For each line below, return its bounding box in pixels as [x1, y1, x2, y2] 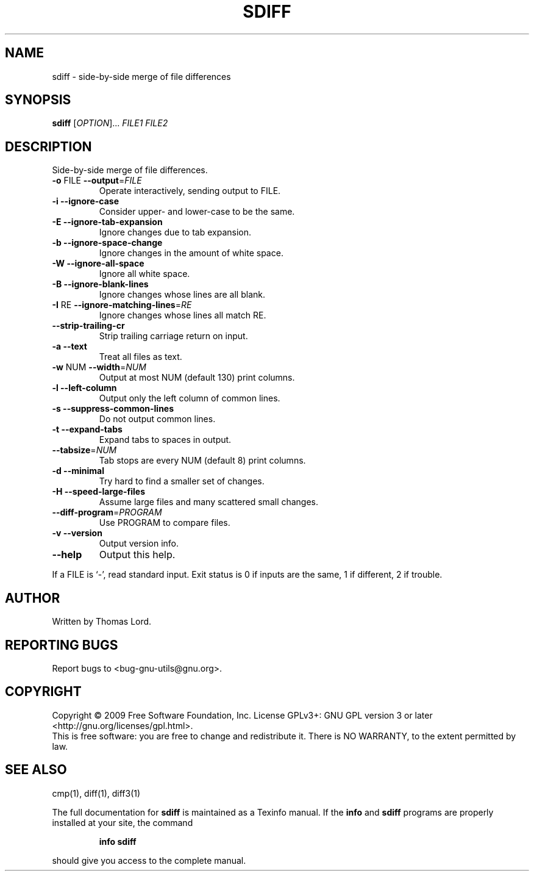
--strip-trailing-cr [52, 320, 125, 331]
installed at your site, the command [52, 817, 193, 828]
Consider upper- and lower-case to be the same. [99, 206, 295, 217]
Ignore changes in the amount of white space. [99, 248, 283, 259]
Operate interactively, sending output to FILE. [99, 185, 281, 196]
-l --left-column [52, 382, 117, 393]
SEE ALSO [5, 762, 67, 778]
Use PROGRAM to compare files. [99, 517, 230, 528]
